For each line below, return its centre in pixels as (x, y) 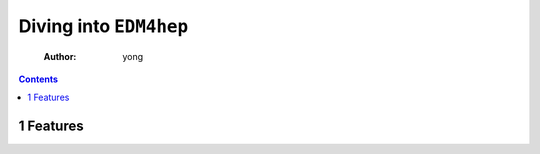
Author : (60, 56)
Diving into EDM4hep (103, 26)
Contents (38, 79)
